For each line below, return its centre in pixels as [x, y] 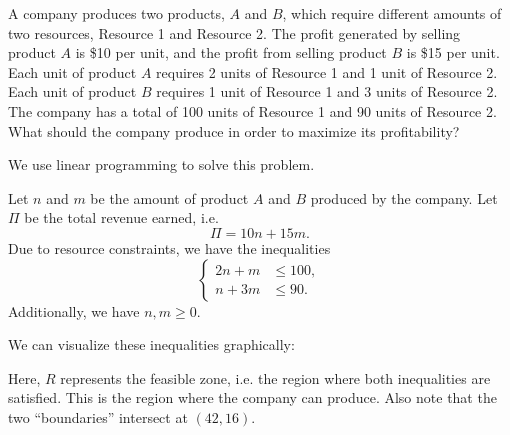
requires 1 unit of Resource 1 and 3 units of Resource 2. [327, 91]
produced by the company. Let [404, 197]
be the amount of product [169, 197]
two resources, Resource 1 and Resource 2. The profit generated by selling [234, 32]
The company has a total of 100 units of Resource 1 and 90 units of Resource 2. [252, 110]
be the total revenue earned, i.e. [121, 217]
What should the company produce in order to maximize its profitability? [234, 130]
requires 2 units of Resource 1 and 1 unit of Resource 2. [327, 71]
